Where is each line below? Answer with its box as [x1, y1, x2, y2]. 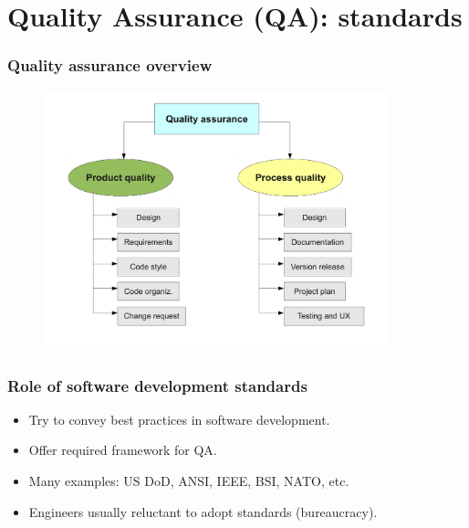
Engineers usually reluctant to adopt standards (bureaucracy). [28, 502, 378, 521]
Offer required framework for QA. [28, 440, 217, 459]
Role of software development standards [7, 374, 307, 396]
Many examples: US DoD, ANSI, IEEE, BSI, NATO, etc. [28, 471, 349, 491]
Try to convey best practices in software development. [28, 409, 330, 428]
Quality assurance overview [7, 54, 213, 77]
